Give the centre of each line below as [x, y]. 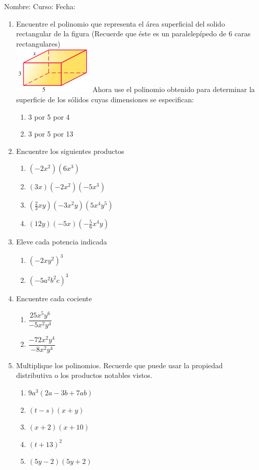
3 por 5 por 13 [51, 134]
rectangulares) [38, 43]
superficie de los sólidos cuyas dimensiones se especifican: [105, 99]
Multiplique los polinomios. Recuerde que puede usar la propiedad [119, 365]
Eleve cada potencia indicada [61, 242]
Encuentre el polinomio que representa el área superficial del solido [121, 23]
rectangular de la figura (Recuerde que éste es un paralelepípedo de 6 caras [133, 33]
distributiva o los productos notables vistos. [84, 375]
